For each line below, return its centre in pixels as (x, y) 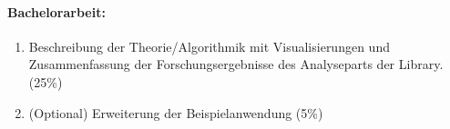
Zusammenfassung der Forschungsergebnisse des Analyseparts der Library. (236, 64)
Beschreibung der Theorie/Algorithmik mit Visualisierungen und (209, 46)
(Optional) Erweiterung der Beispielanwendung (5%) (176, 112)
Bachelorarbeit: (56, 11)
